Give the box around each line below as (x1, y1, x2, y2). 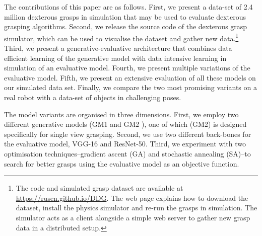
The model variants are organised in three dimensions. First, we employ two (4, 109, 239, 119)
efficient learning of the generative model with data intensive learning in (4, 52, 227, 63)
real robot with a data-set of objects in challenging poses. (4, 92, 181, 102)
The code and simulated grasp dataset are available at (16, 183, 183, 193)
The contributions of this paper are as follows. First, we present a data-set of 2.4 (4, 2, 253, 12)
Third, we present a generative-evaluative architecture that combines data (4, 43, 232, 53)
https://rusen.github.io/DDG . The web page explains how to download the (16, 192, 248, 203)
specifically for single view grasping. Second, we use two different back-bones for (4, 128, 251, 139)
